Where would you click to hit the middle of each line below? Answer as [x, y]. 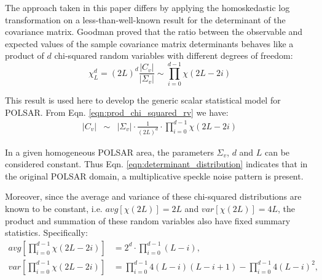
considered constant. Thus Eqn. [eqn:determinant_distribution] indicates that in [156, 164]
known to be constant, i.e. [54, 209]
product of [25, 55]
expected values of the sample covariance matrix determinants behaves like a [149, 43]
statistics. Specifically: [46, 233]
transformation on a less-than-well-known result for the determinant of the [145, 19]
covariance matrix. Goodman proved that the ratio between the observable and [154, 32]
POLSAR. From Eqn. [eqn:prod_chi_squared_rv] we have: [117, 112]
